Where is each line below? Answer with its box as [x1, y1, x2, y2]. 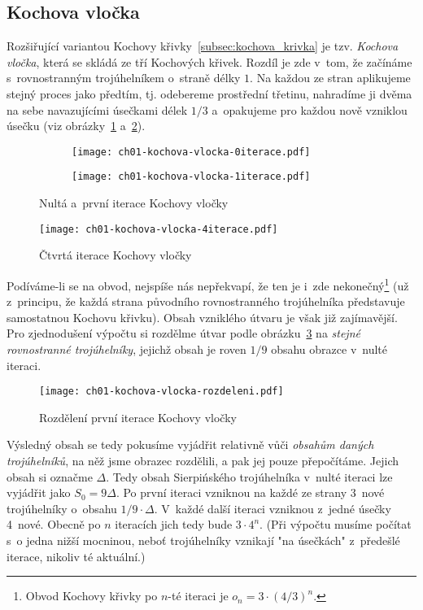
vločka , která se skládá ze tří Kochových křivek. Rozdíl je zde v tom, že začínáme [7, 53, 412, 70]
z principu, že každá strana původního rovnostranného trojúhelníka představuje [7, 293, 405, 310]
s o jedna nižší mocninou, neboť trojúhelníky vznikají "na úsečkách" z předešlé [7, 531, 400, 548]
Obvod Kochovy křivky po [25, 587, 158, 604]
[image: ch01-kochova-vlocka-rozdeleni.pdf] [39, 386, 284, 398]
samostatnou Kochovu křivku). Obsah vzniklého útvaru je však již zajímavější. [7, 308, 398, 325]
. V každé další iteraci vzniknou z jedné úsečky [154, 499, 391, 516]
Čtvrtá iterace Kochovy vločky [39, 246, 192, 264]
